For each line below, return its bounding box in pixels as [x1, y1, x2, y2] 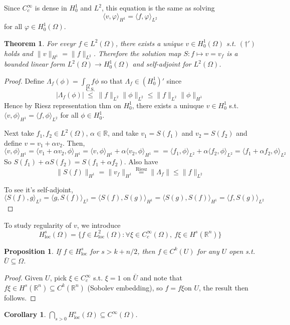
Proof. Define [4, 75, 45, 86]
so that [101, 75, 123, 86]
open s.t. [229, 245, 255, 256]
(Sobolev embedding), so [87, 282, 163, 292]
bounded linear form [4, 59, 65, 69]
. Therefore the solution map [93, 48, 181, 58]
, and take [108, 128, 139, 138]
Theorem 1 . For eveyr [4, 38, 76, 48]
